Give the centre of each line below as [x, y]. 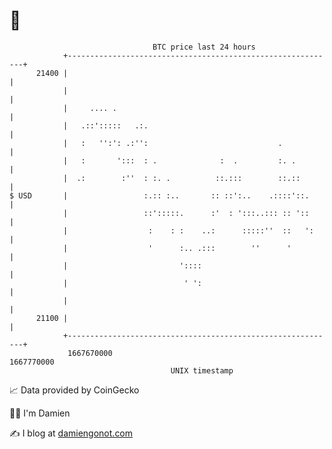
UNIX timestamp [202, 370]
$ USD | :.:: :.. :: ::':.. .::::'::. [159, 195]
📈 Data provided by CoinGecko [74, 390]
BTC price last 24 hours [204, 47]
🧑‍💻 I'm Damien [40, 413]
